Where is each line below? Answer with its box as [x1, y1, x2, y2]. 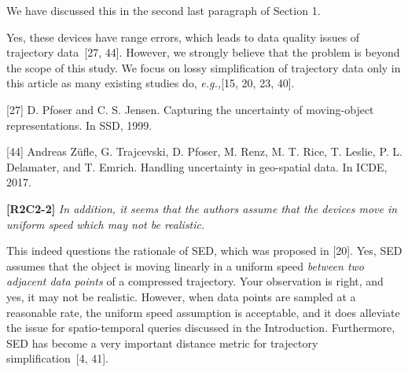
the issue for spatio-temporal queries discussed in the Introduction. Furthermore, [6, 319, 395, 336]
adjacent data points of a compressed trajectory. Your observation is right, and [6, 273, 384, 289]
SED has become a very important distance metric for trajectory [6, 334, 318, 351]
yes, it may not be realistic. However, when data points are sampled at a [6, 288, 356, 304]
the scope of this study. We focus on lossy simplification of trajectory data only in [6, 59, 401, 76]
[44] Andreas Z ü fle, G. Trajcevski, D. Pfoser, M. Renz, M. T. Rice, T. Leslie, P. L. [6, 143, 402, 160]
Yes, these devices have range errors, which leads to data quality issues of [6, 28, 360, 45]
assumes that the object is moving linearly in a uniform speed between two [6, 257, 364, 274]
